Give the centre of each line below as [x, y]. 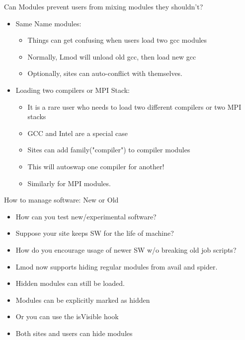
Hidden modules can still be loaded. [70, 283]
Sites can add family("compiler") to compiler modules [109, 150]
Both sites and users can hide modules [74, 333]
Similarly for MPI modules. [69, 183]
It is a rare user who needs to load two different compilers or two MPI [134, 106]
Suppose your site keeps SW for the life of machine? [95, 233]
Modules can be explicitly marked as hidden [83, 300]
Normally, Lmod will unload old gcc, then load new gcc [112, 56]
